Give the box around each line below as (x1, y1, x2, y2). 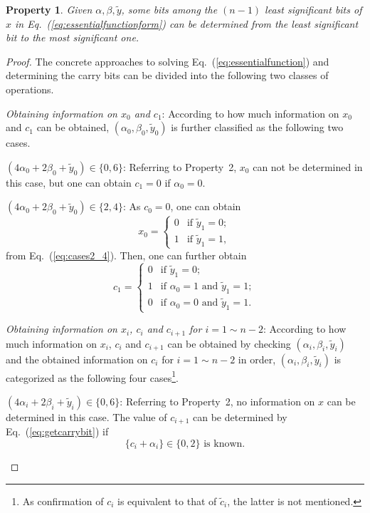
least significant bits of (265, 2, 362, 16)
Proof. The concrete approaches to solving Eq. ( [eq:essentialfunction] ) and (6, 53, 329, 68)
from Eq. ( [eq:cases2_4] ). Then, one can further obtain (6, 247, 247, 262)
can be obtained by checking (167, 336, 291, 351)
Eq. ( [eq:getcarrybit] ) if (6, 424, 109, 439)
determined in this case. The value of (6, 409, 167, 424)
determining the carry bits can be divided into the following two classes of (6, 68, 329, 83)
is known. (203, 438, 245, 449)
